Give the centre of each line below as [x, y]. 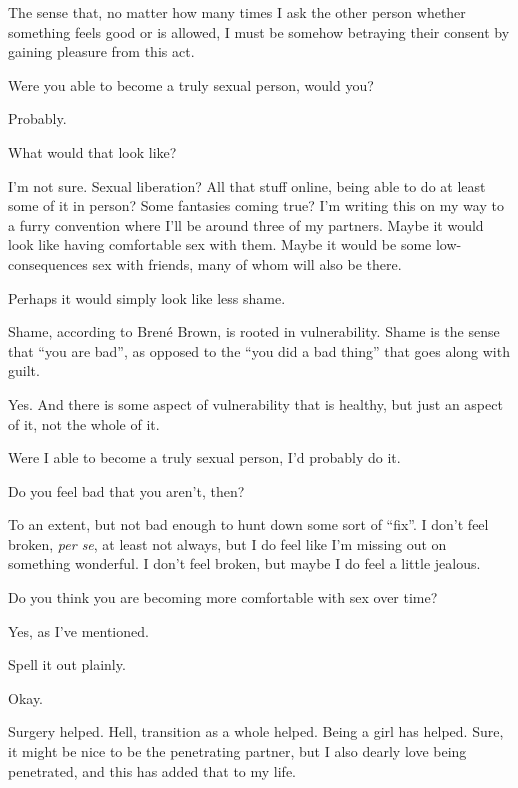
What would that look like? [92, 151]
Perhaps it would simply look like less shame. [147, 297]
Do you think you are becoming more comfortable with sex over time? [223, 597]
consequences [48, 263]
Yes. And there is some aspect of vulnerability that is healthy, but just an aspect [255, 403]
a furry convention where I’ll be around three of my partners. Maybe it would [246, 224]
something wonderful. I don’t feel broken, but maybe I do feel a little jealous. [244, 563]
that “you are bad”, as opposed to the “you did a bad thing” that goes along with [259, 350]
